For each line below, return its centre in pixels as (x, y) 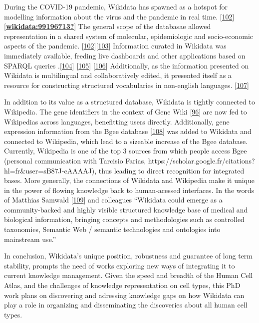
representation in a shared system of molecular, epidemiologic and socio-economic (129, 36)
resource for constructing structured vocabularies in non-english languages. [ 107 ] (127, 85)
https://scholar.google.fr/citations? (201, 160)
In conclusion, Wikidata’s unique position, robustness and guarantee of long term (129, 256)
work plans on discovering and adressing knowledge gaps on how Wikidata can (124, 295)
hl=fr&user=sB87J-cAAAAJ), (50, 170)
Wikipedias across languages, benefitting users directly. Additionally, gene (117, 121)
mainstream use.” (30, 239)
